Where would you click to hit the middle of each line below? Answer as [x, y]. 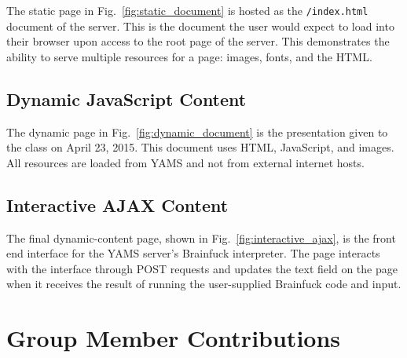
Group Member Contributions [174, 338]
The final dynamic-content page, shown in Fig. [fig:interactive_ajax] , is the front [201, 237]
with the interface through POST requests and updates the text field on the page [202, 268]
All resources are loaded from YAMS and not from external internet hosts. [185, 162]
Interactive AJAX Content [117, 205]
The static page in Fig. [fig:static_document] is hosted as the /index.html [187, 10]
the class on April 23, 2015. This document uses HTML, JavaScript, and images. [200, 147]
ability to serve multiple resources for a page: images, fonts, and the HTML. [189, 56]
